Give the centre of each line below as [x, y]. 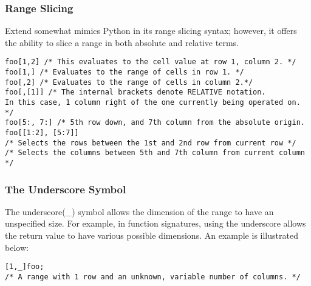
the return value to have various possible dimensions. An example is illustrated [152, 235]
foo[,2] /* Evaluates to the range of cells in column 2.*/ [129, 82]
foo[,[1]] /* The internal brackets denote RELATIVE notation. [135, 92]
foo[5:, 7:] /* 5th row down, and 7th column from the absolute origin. [155, 123]
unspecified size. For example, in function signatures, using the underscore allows [155, 223]
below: [17, 247]
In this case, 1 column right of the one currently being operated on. [153, 103]
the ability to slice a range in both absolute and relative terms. [122, 42]
